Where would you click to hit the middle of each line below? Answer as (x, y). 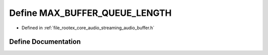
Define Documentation (45, 42)
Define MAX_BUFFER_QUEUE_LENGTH (91, 13)
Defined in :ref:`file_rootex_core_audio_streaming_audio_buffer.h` (88, 28)
